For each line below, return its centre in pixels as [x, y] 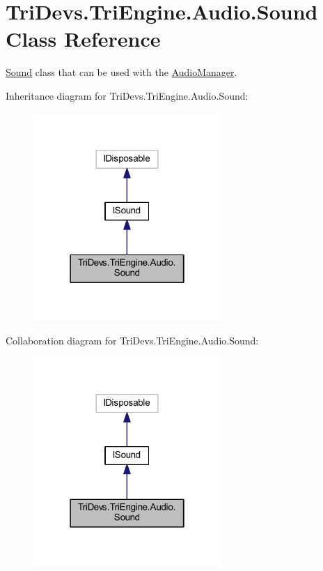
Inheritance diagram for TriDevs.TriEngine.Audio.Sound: [127, 95]
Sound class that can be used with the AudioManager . [121, 72]
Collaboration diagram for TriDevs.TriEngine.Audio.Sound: [132, 340]
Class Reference [83, 39]
